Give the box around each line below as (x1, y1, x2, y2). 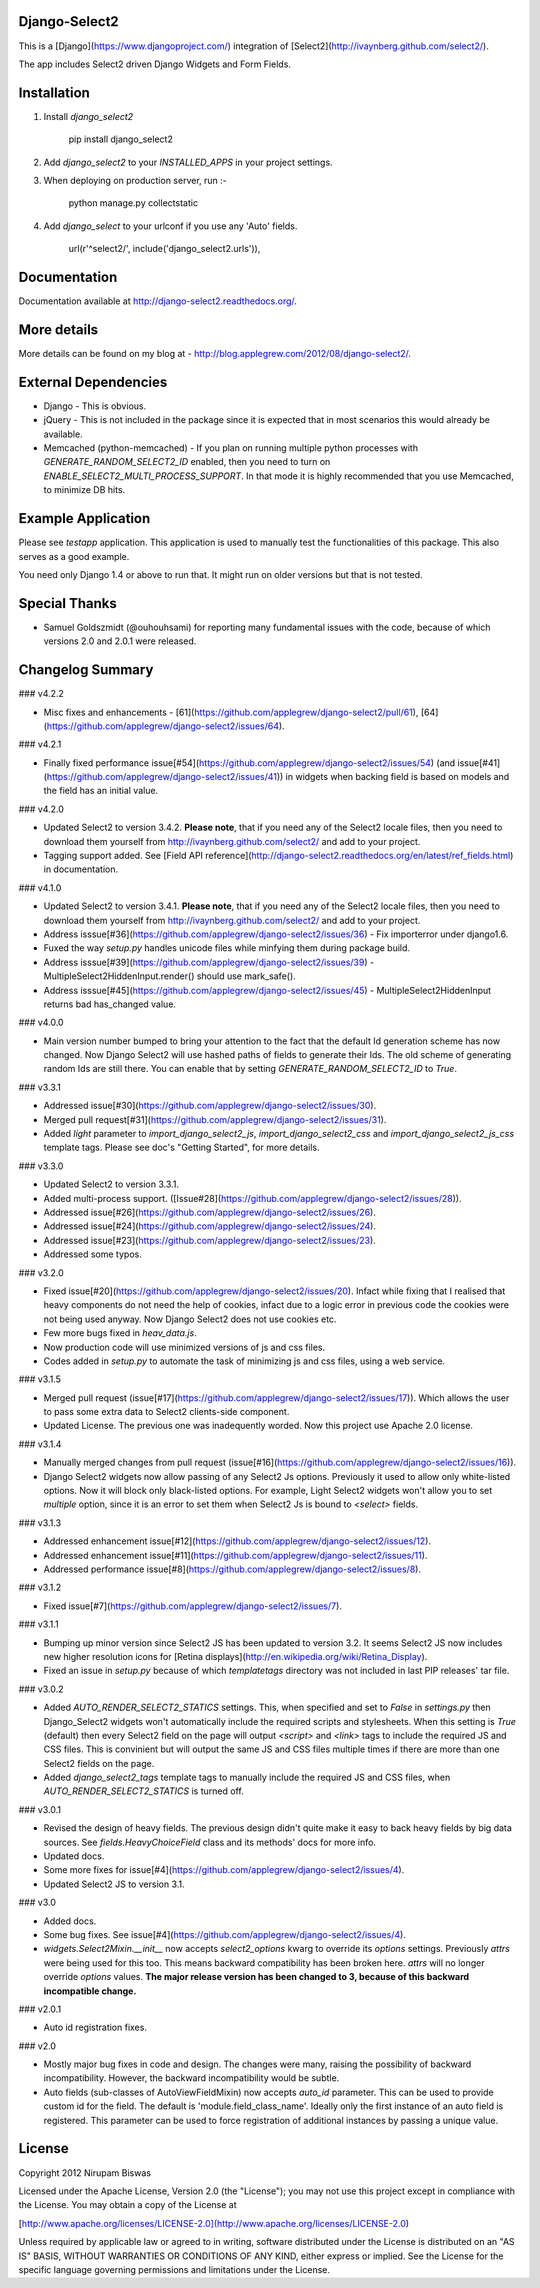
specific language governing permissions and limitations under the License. (18, 2263, 330, 2275)
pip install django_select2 (68, 133, 174, 145)
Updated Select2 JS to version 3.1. (43, 1878, 185, 1890)
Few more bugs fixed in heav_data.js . (43, 1327, 197, 1339)
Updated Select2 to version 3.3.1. (43, 1178, 180, 1190)
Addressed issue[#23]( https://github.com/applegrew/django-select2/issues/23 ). (43, 1234, 377, 1246)
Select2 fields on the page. (43, 1757, 155, 1769)
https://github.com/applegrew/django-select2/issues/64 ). (46, 720, 285, 732)
